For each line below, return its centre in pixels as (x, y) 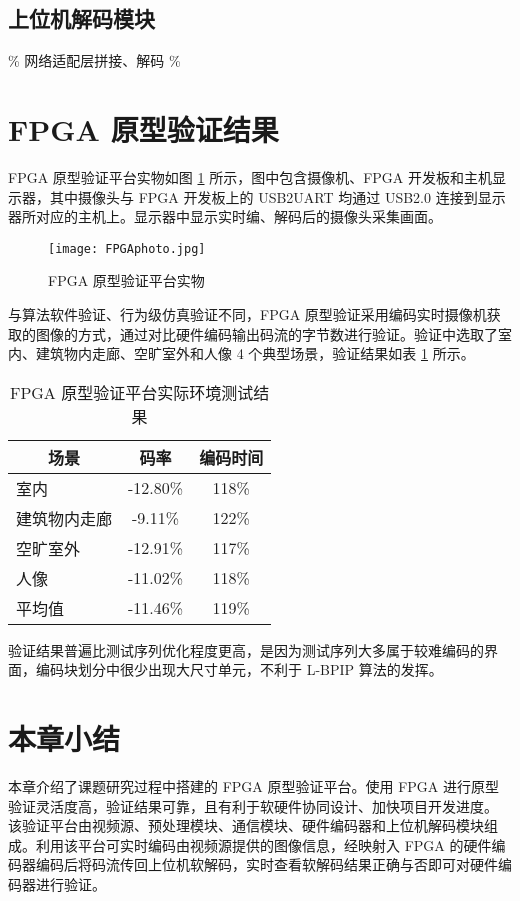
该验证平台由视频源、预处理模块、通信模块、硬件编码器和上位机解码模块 (246, 825)
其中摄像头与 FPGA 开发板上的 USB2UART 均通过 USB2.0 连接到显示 (277, 196)
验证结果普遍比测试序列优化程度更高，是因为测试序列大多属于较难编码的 (246, 649)
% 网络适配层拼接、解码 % (94, 60)
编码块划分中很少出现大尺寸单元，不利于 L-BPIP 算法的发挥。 (239, 669)
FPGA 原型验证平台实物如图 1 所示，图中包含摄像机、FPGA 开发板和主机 (250, 176)
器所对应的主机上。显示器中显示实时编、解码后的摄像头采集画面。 (225, 216)
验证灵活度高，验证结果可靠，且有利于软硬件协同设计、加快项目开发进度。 (253, 805)
